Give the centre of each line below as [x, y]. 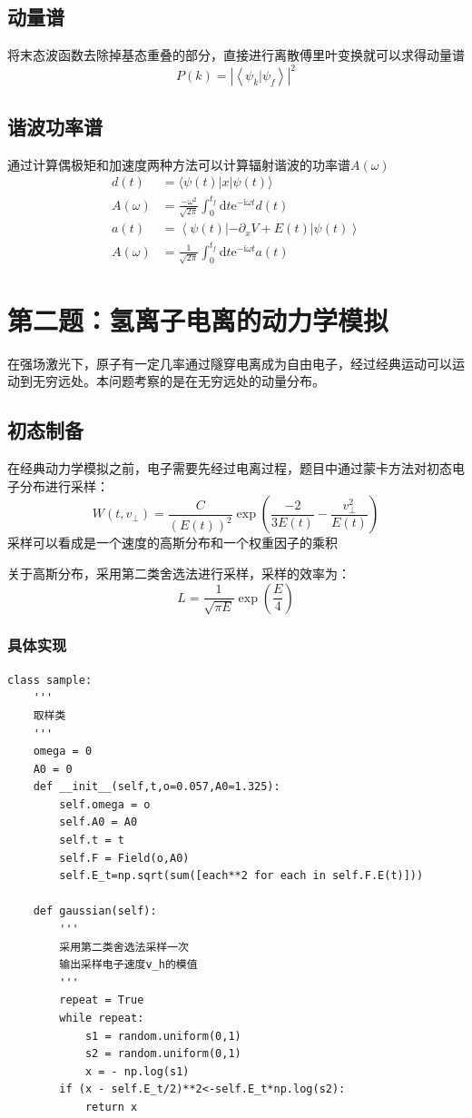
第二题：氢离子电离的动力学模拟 [198, 319]
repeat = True [102, 1000]
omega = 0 [63, 752]
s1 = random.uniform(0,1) [163, 1036]
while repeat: [102, 1019]
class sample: [50, 680]
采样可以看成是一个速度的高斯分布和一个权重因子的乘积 [172, 543]
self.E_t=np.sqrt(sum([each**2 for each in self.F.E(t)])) [241, 876]
